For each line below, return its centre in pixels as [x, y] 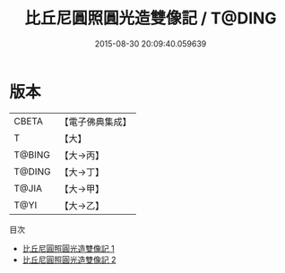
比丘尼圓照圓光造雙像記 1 [68, 248]
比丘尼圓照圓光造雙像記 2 [69, 260]
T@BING [32, 155]
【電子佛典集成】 [95, 122]
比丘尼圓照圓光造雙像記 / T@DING [151, 18]
